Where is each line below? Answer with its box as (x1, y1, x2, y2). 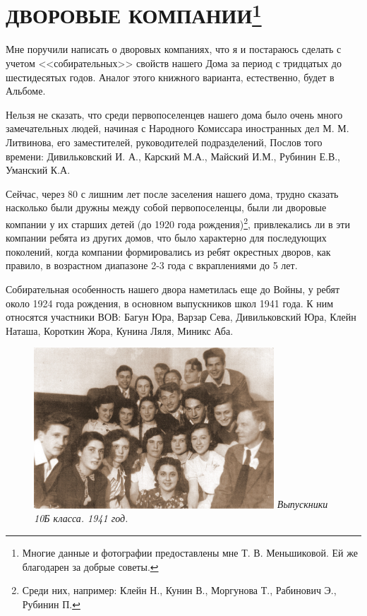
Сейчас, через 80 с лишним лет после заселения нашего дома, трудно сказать (6, 186, 339, 201)
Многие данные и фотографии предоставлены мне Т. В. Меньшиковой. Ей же (22, 545, 358, 559)
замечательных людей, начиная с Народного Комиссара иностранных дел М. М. (6, 121, 349, 136)
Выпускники (277, 497, 328, 511)
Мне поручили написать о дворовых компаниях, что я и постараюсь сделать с (6, 42, 342, 57)
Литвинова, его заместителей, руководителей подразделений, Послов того (6, 135, 323, 150)
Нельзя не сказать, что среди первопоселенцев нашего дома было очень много (6, 107, 343, 122)
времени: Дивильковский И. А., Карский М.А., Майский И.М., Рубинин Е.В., (6, 148, 341, 163)
